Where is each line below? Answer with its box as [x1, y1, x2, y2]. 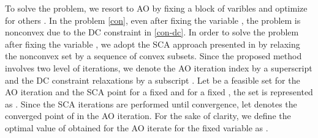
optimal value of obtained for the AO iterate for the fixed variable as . [5, 121, 268, 134]
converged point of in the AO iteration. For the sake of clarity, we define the [5, 109, 291, 122]
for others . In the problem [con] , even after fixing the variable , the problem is [5, 13, 301, 26]
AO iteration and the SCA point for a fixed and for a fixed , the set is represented [5, 85, 313, 98]
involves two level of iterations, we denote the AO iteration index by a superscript [5, 61, 312, 74]
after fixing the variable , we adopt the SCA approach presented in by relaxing [5, 37, 300, 50]
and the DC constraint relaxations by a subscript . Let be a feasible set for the [5, 73, 300, 86]
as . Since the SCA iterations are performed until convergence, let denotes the [5, 97, 297, 110]
